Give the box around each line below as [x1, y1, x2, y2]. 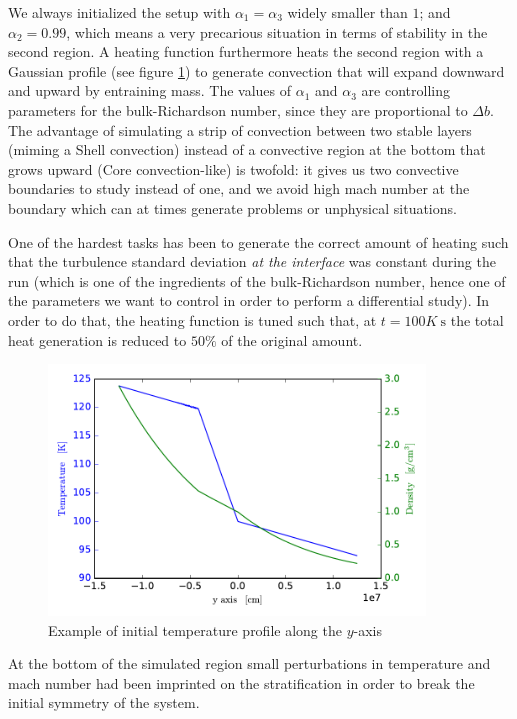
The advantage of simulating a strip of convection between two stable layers [8, 119, 472, 140]
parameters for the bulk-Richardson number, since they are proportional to [8, 99, 468, 120]
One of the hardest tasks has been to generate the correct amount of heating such [8, 231, 509, 252]
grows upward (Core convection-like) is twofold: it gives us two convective [8, 158, 459, 179]
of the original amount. [221, 329, 363, 350]
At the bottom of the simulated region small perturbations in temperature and [8, 653, 491, 674]
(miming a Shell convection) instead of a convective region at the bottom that [8, 139, 486, 160]
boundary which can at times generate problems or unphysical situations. [8, 197, 457, 218]
